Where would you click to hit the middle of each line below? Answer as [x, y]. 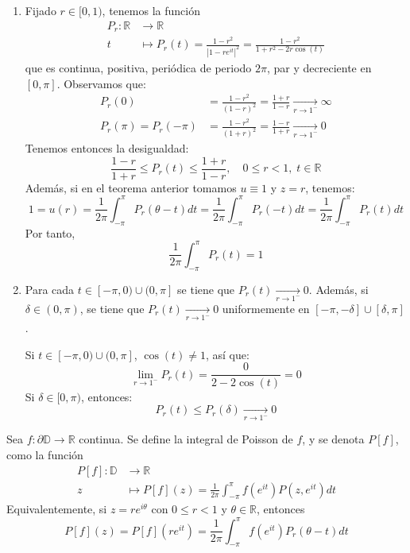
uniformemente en [266, 308]
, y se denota [333, 439]
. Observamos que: [101, 83]
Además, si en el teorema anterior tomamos [131, 187]
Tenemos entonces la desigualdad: [107, 148]
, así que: [228, 354]
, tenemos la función [151, 10]
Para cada [50, 289]
